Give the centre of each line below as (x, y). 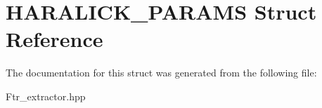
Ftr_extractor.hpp (46, 96)
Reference (54, 39)
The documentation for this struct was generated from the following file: (161, 73)
